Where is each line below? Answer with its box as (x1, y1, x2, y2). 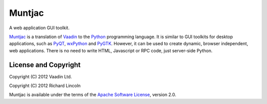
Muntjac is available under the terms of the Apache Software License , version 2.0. (9, 92, 177, 98)
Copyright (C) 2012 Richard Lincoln (9, 83, 81, 89)
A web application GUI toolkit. (9, 25, 70, 31)
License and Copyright (9, 60, 81, 69)
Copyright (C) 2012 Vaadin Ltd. (9, 73, 72, 79)
